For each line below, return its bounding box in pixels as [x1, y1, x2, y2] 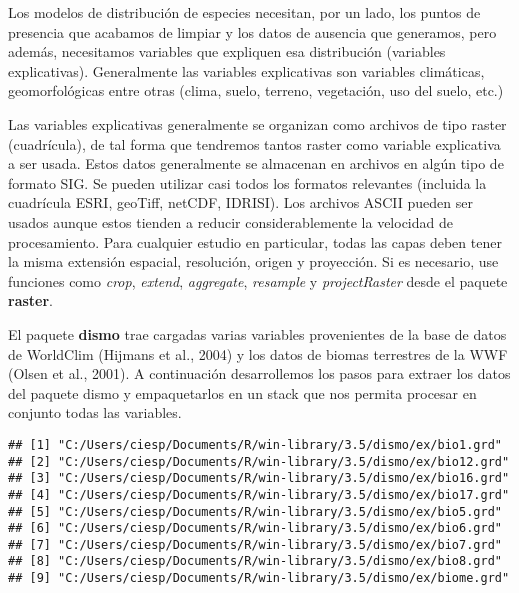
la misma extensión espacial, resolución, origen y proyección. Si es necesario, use [8, 251, 499, 272]
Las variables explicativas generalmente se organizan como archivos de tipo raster [8, 113, 507, 134]
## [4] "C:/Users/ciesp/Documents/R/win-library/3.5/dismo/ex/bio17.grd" [8, 487, 510, 502]
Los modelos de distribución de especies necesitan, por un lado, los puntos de [8, 2, 481, 22]
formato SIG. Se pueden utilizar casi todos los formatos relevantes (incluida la [8, 172, 487, 193]
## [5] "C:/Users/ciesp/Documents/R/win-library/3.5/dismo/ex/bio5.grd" [8, 504, 502, 519]
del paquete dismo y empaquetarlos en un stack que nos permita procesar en [8, 382, 477, 403]
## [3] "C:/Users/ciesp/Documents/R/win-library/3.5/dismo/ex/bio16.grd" [8, 471, 510, 486]
